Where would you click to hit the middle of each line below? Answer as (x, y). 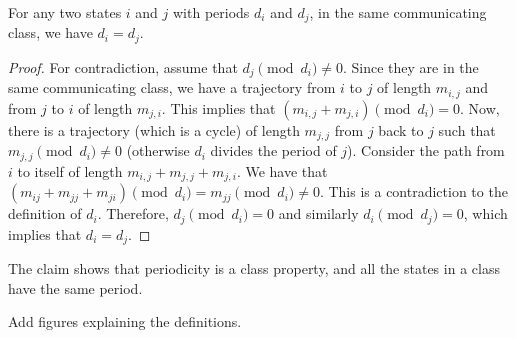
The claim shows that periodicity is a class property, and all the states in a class (254, 268)
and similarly (318, 213)
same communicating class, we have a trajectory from (172, 87)
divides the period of (273, 150)
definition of (45, 213)
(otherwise (158, 150)
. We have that (282, 170)
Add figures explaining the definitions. (125, 321)
